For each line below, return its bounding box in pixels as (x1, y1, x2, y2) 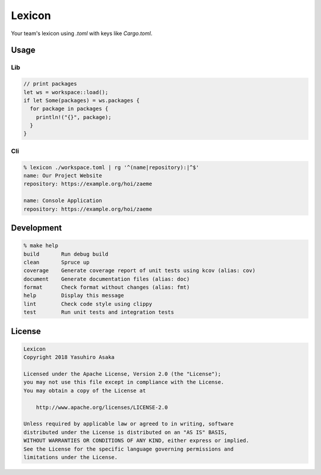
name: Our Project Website (23, 172, 102, 179)
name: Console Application (23, 197, 102, 204)
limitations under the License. (23, 454, 118, 461)
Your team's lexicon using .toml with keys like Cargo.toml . (11, 30, 153, 37)
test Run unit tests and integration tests (23, 309, 175, 315)
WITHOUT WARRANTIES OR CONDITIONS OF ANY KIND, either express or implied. (23, 437, 250, 444)
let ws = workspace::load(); (23, 89, 109, 95)
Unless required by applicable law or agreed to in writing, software (23, 420, 234, 427)
